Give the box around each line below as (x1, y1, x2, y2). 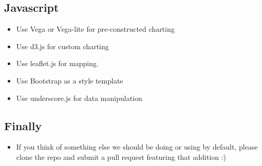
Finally (4, 117, 42, 133)
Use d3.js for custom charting (16, 40, 109, 51)
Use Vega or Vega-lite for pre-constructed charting (16, 24, 175, 34)
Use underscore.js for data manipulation (16, 92, 142, 103)
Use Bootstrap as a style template (16, 75, 123, 86)
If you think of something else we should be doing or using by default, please (16, 141, 258, 152)
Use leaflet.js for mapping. (16, 58, 99, 69)
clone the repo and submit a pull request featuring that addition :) (16, 151, 227, 162)
